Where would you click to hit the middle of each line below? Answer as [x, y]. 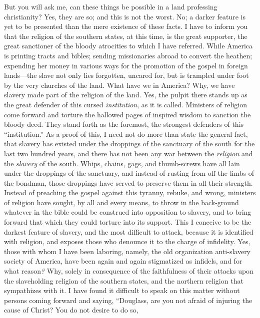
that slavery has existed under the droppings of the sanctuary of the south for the [129, 144]
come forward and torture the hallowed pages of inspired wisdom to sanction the [127, 114]
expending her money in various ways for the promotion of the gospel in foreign [126, 65]
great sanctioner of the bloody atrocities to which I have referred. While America [128, 46]
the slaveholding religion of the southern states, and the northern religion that [124, 280]
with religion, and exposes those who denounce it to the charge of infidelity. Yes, [127, 241]
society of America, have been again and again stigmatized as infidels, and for [123, 261]
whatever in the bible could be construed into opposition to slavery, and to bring [128, 212]
